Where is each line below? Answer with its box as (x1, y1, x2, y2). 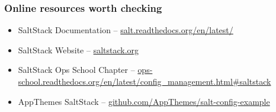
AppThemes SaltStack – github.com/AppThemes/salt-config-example (18, 95, 270, 107)
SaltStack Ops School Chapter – (18, 63, 135, 76)
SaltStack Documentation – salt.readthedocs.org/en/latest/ (18, 24, 233, 36)
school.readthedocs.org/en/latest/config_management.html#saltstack (18, 75, 271, 87)
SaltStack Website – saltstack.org (18, 43, 139, 56)
